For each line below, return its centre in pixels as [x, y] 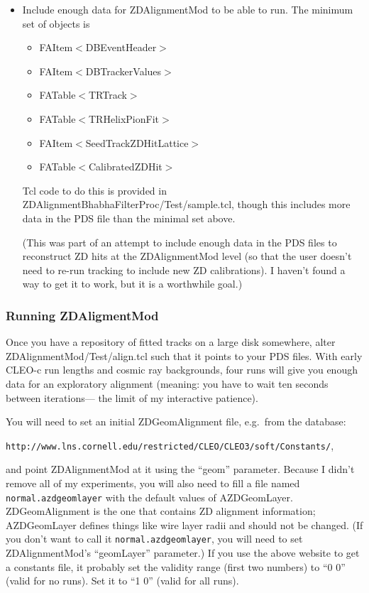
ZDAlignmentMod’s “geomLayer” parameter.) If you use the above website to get [183, 553]
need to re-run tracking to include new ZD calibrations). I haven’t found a [184, 270]
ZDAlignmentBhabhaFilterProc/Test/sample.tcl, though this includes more [186, 204]
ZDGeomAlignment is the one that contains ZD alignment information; [161, 511]
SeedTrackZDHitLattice [137, 142]
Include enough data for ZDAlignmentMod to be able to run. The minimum [188, 9]
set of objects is [56, 23]
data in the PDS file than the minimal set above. [129, 218]
